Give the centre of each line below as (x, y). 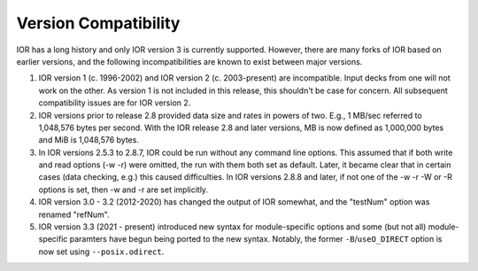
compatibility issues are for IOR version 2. (115, 103)
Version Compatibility (98, 23)
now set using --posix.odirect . (101, 252)
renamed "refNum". (74, 214)
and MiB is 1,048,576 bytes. (89, 140)
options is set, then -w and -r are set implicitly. (123, 190)
